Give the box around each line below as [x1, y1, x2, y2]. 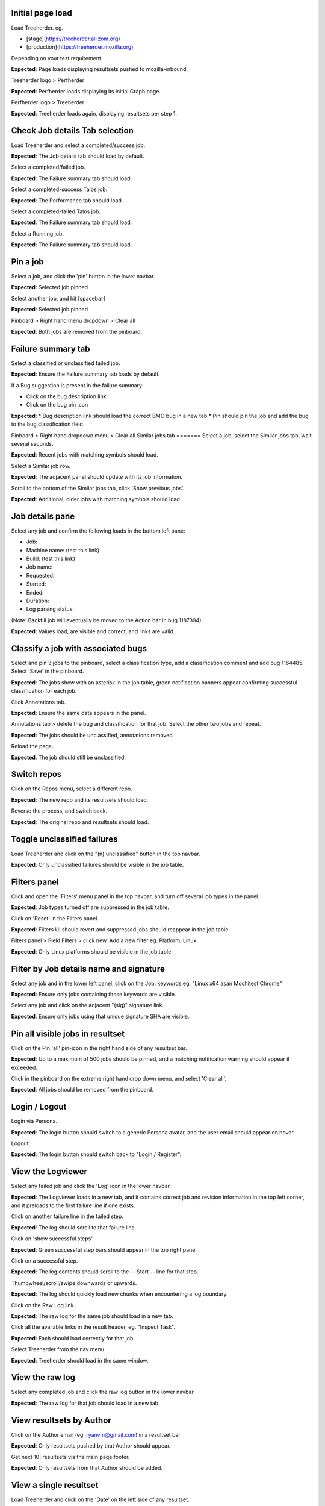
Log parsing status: [26, 605, 75, 613]
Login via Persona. [11, 1117, 57, 1125]
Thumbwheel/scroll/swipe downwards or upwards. [11, 1279, 137, 1286]
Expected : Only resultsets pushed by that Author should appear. [11, 1442, 171, 1449]
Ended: [26, 589, 45, 596]
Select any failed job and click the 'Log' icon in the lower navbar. [11, 1183, 172, 1190]
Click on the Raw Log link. [11, 1301, 75, 1308]
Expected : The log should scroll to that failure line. [11, 1223, 137, 1231]
